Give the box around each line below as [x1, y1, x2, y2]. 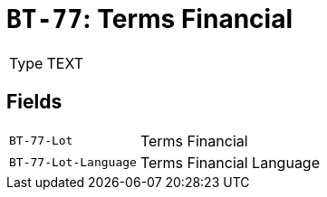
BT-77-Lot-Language [9, 155, 137, 170]
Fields [6, 90, 63, 114]
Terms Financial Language [139, 153, 320, 172]
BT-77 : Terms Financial [6, 4, 293, 34]
